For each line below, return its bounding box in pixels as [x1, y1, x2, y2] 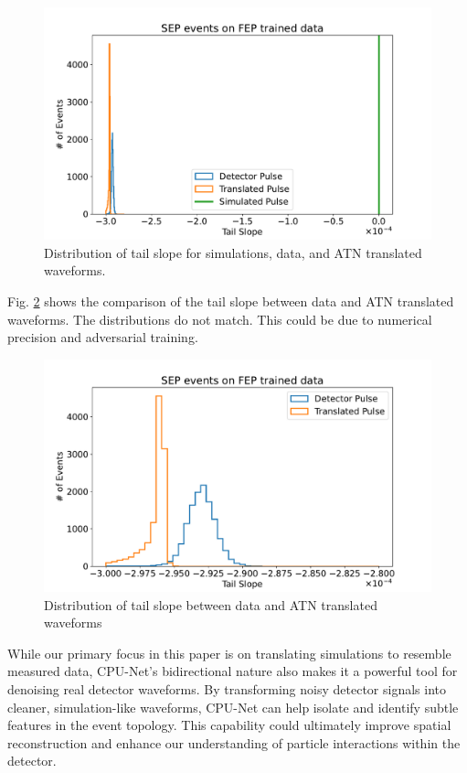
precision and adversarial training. [7, 327, 198, 347]
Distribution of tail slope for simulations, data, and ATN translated [44, 242, 422, 262]
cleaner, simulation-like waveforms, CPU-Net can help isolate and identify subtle [7, 697, 459, 716]
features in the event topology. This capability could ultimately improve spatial [7, 715, 451, 735]
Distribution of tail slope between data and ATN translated [44, 595, 377, 614]
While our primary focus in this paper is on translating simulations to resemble [7, 643, 451, 662]
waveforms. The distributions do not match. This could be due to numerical [7, 309, 432, 328]
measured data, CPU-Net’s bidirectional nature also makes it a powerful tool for [7, 661, 458, 681]
